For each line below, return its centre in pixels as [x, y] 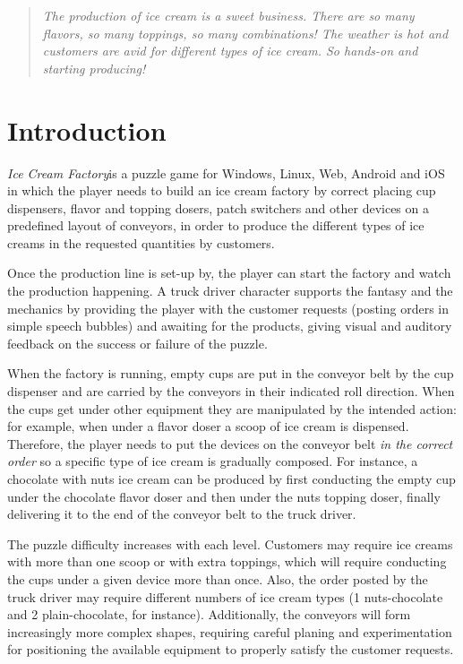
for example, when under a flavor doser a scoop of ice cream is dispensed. [208, 426]
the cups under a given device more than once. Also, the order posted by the [218, 578]
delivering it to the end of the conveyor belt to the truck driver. [182, 514]
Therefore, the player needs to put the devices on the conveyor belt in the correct [230, 443]
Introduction [87, 129]
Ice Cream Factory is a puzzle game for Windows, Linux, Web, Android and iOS [226, 172]
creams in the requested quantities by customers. [141, 242]
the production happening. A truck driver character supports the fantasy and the [230, 291]
